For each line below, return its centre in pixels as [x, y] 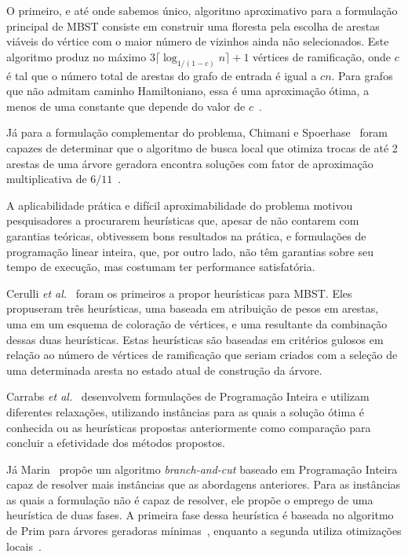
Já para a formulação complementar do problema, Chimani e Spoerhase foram [197, 132]
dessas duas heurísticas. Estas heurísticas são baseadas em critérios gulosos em [195, 339]
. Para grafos [362, 75]
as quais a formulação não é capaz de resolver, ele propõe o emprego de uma [190, 499]
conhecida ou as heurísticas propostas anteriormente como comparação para [189, 427]
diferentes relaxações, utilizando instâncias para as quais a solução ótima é [186, 411]
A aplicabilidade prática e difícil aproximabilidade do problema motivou [180, 205]
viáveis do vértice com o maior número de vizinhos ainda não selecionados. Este [198, 41]
